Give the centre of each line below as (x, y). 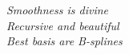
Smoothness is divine (58, 10)
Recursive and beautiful (63, 25)
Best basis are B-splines (64, 41)
